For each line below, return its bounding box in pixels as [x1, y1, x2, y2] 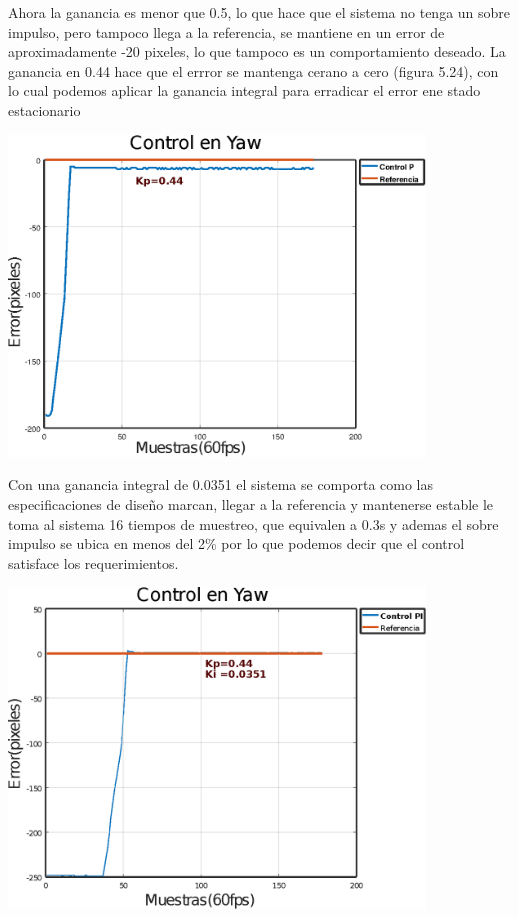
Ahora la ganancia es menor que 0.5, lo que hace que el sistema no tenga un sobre [8, 2, 511, 22]
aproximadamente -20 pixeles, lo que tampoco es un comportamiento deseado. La [8, 41, 506, 62]
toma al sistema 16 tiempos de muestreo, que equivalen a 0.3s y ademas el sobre [8, 513, 499, 534]
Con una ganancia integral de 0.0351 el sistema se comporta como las [8, 474, 433, 495]
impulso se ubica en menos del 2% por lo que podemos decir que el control [8, 533, 465, 554]
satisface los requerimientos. [8, 552, 179, 573]
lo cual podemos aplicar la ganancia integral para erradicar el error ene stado [8, 80, 481, 101]
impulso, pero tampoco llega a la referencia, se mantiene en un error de [8, 21, 445, 42]
